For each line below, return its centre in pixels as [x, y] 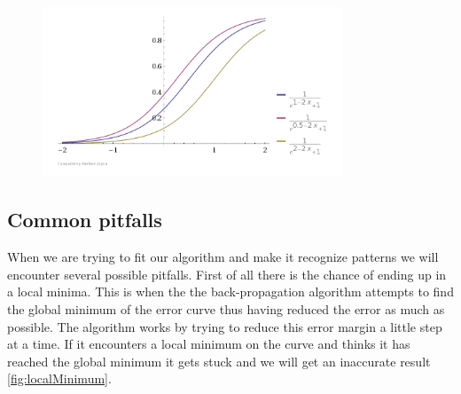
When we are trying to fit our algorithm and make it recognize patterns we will [223, 257]
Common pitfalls [85, 220]
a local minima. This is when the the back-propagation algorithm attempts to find [230, 292]
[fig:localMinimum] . [59, 378]
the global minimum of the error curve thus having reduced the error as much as [226, 308]
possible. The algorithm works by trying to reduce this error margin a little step [225, 326]
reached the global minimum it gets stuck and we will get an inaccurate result [219, 361]
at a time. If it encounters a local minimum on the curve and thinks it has [209, 344]
